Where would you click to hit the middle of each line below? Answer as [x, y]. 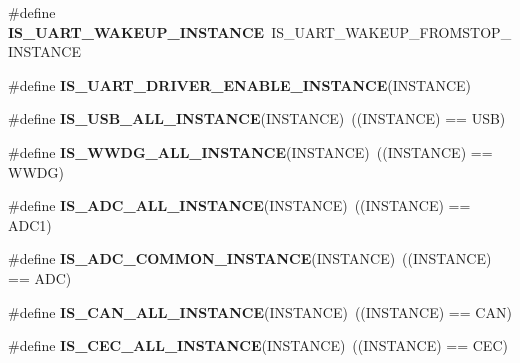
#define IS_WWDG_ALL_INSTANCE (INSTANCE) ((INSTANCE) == [250, 151]
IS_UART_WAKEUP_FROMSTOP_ [391, 31]
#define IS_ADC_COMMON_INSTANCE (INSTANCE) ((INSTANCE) [250, 258]
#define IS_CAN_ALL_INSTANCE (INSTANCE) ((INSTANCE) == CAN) [260, 311]
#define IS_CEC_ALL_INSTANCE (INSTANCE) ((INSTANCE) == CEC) [258, 345]
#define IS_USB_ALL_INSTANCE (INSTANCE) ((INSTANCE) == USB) [257, 118]
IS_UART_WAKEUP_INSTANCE [136, 31]
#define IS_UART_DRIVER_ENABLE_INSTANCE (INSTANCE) [240, 84]
